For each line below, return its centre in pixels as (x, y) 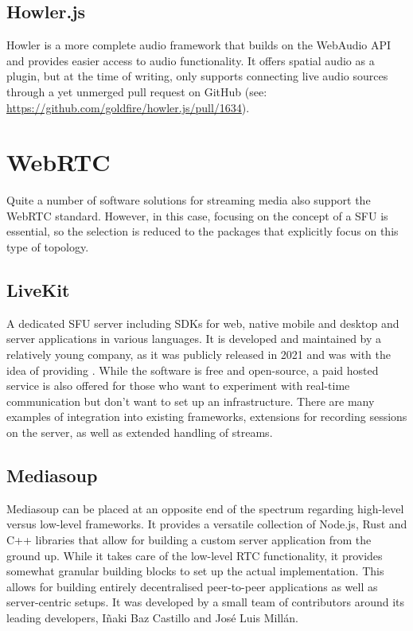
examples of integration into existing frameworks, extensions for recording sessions (207, 417)
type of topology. (48, 247)
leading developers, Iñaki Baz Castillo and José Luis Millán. (152, 617)
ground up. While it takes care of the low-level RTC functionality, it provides (195, 555)
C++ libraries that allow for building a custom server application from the (189, 540)
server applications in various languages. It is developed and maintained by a (194, 339)
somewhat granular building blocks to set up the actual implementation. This (195, 571)
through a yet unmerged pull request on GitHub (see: (137, 91)
